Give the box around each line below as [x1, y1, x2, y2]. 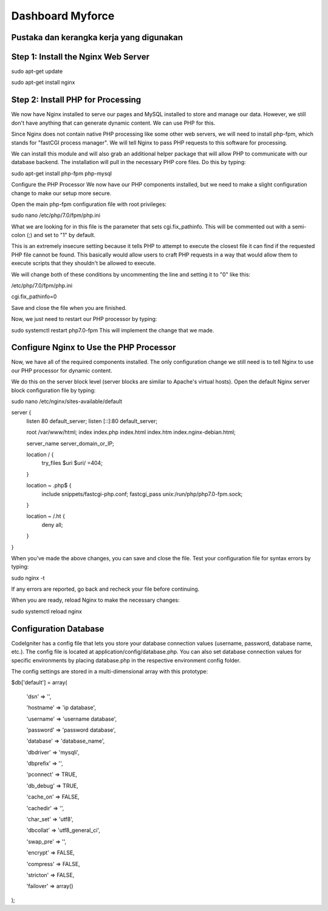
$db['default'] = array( [11, 679, 67, 686]
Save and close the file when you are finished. [11, 304, 127, 311]
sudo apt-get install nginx [11, 79, 75, 86]
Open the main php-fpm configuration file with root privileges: [11, 201, 167, 208]
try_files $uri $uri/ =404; [41, 459, 103, 467]
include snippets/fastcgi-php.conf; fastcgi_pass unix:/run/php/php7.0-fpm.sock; [41, 490, 243, 498]
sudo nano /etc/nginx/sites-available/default [11, 398, 123, 405]
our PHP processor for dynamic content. [11, 366, 112, 374]
